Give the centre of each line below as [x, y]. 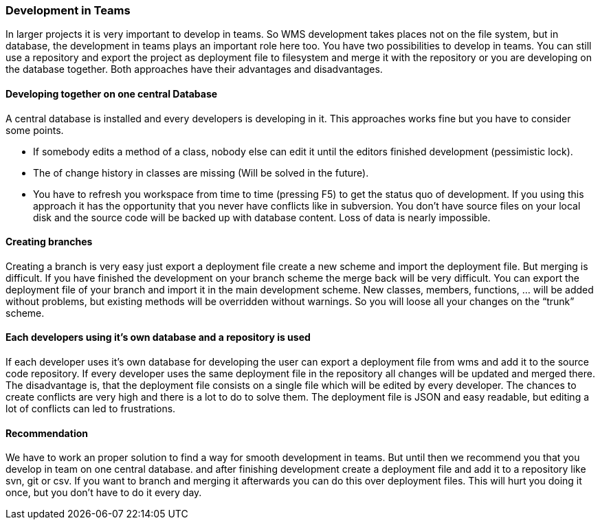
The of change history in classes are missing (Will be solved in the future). [201, 172]
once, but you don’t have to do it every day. [104, 493]
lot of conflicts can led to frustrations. [91, 409]
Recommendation [47, 433]
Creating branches [49, 242]
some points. [35, 130]
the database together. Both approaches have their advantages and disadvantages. [194, 69]
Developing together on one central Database [112, 93]
